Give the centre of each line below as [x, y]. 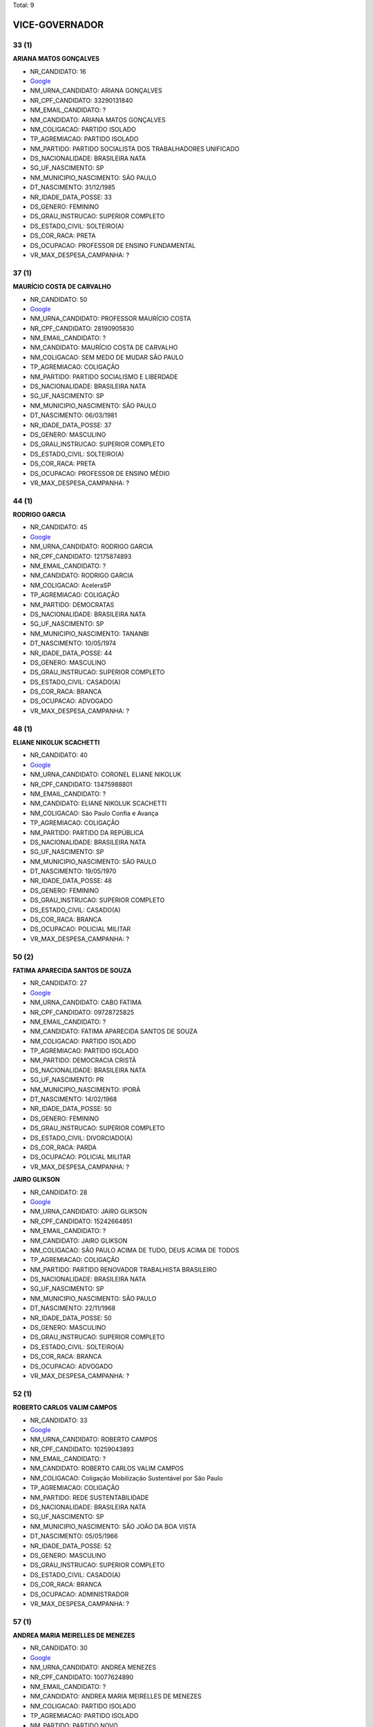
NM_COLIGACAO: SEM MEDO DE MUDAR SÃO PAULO [107, 357]
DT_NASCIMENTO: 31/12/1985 [73, 187]
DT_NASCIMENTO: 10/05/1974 [73, 643]
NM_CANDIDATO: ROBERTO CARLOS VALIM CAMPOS [107, 1469]
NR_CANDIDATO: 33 [59, 1420]
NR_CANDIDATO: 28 [59, 1192]
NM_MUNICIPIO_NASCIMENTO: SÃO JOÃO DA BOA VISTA [113, 1526]
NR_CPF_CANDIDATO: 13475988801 [81, 784]
